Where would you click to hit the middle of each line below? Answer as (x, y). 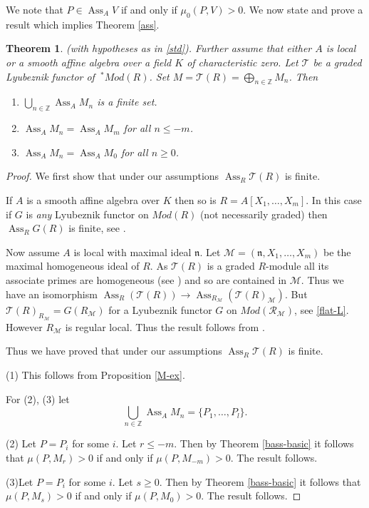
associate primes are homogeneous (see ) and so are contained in (146, 279)
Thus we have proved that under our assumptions (114, 351)
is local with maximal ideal (132, 252)
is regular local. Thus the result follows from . (165, 326)
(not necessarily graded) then (264, 214)
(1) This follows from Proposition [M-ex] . (95, 374)
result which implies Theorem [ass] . (83, 24)
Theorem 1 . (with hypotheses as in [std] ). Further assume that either (159, 48)
